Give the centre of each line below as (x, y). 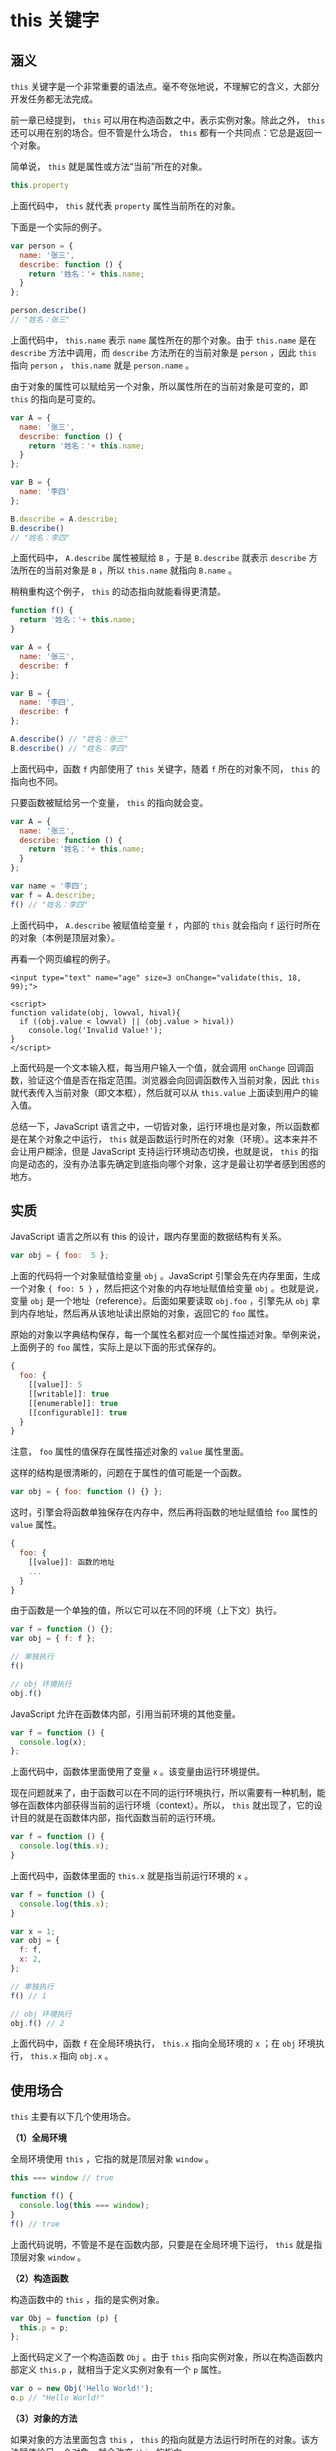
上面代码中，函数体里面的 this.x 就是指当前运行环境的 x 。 (131, 1875)
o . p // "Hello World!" (57, 2398)
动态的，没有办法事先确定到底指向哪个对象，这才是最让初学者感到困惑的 (176, 1163)
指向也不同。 (36, 781)
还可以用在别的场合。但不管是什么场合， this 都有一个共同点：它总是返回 (162, 132)
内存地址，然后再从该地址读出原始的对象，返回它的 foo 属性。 (146, 1313)
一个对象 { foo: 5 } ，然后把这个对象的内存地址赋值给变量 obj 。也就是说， (167, 1288)
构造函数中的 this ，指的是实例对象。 (87, 2299)
